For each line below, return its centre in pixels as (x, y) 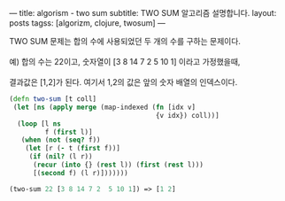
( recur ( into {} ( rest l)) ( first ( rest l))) (118, 165)
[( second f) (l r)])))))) (80, 173)
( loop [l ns (39, 124)
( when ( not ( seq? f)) (61, 140)
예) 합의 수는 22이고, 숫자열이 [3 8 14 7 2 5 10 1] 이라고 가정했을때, (125, 62)
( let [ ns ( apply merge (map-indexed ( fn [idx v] (104, 107)
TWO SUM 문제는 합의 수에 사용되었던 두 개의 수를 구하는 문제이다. (125, 41)
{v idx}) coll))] (187, 115)
